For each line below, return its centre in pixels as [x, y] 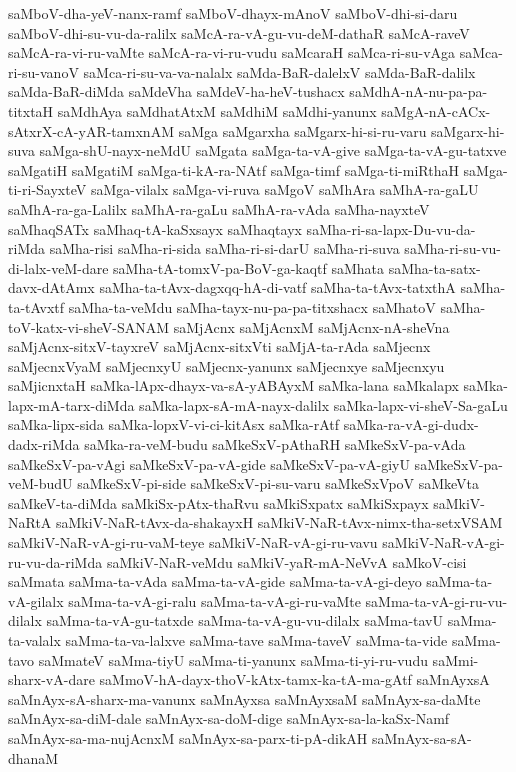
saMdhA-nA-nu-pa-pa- [418, 91]
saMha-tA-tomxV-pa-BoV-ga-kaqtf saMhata [249, 267]
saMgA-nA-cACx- [436, 110]
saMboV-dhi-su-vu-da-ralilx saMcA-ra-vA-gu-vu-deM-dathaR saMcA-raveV [239, 32]
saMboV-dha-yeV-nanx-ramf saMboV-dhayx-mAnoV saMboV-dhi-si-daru [233, 13]
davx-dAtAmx [51, 287]
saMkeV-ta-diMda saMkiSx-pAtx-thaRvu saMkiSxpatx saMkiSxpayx [218, 502]
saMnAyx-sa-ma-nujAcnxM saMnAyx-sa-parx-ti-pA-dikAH [188, 737]
